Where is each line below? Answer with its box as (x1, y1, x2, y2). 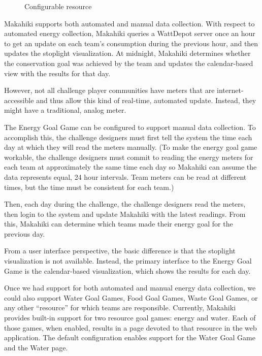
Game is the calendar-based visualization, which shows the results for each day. (4, 265, 251, 276)
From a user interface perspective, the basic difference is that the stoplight (4, 245, 236, 256)
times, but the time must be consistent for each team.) (4, 181, 174, 192)
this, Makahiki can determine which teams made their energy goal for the (4, 218, 233, 229)
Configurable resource (24, 1, 92, 11)
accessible (4, 94, 34, 105)
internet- (217, 85, 244, 95)
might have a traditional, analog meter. (4, 105, 126, 115)
